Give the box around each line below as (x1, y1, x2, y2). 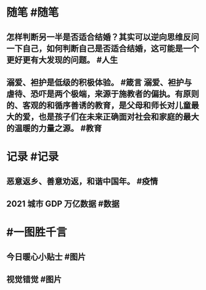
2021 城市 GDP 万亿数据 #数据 (6, 198, 120, 209)
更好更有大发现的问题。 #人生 (6, 54, 118, 65)
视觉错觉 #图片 (6, 274, 62, 285)
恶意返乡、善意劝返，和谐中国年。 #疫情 (6, 176, 158, 186)
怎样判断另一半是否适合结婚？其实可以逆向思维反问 (6, 32, 199, 42)
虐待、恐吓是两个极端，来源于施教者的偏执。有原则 (6, 89, 199, 99)
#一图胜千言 (6, 225, 67, 239)
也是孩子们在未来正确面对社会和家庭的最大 (38, 111, 199, 122)
